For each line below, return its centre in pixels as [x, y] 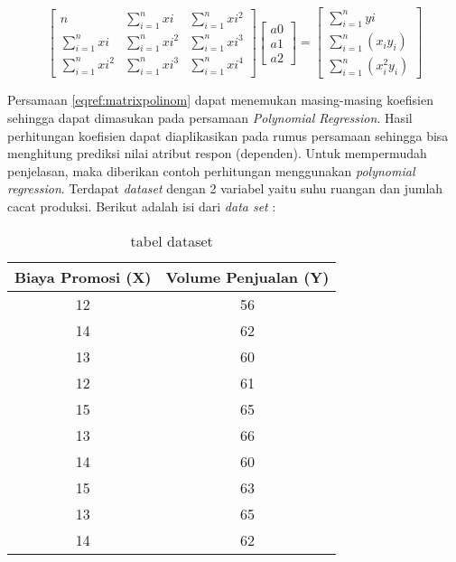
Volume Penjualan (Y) [247, 276]
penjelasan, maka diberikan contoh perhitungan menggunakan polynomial [211, 170]
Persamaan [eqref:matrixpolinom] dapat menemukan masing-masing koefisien [220, 100]
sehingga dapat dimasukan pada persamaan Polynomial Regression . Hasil [210, 117]
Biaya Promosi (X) [83, 276]
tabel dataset [172, 240]
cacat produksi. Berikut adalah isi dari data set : [142, 206]
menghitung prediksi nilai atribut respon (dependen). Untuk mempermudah [217, 153]
